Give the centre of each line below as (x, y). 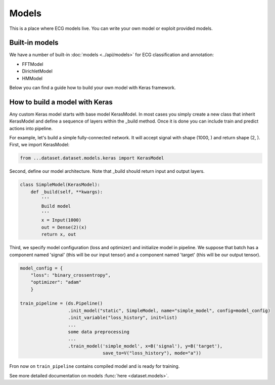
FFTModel (33, 64)
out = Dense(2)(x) (64, 227)
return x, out (59, 235)
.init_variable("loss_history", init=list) (123, 318)
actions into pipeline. (31, 128)
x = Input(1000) (61, 220)
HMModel (32, 78)
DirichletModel (37, 71)
